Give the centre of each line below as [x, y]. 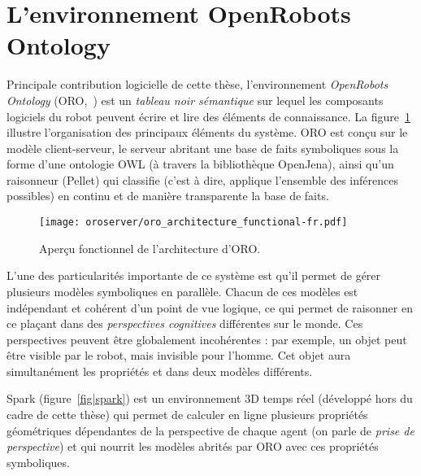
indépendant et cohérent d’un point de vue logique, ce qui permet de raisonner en [210, 307]
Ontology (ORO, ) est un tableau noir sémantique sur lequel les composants [195, 100]
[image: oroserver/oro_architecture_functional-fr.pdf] [193, 223]
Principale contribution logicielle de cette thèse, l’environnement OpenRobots [197, 84]
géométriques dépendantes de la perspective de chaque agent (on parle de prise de [210, 430]
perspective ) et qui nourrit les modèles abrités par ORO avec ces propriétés [193, 446]
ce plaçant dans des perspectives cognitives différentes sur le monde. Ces [185, 323]
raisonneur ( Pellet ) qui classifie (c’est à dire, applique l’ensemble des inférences [202, 179]
